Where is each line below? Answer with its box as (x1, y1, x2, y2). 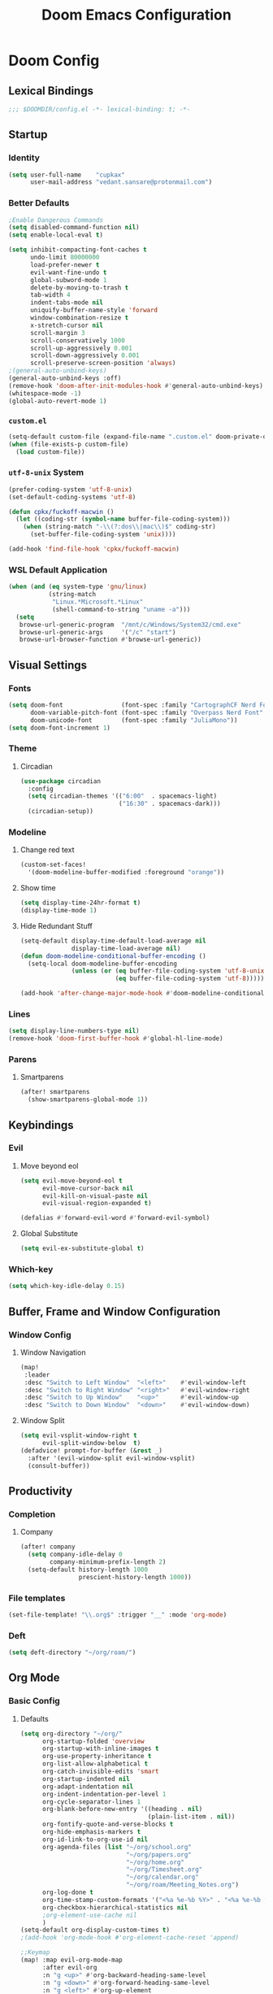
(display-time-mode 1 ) (19, 907, 97, 915)
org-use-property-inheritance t (41, 1752, 152, 1761)
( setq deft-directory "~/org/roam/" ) (8, 1648, 136, 1657)
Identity (8, 152, 41, 163)
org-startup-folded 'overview (41, 1737, 145, 1745)
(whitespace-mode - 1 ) (8, 389, 82, 398)
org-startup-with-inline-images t (41, 1744, 159, 1753)
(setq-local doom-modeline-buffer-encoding (28, 960, 177, 968)
